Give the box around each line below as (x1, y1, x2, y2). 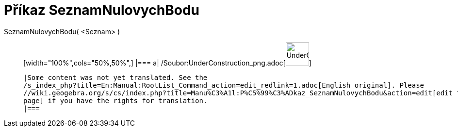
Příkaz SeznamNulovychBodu (4, 2, 200, 18)
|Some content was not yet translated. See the (23, 73, 208, 81)
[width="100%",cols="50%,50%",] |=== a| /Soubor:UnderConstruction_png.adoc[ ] (23, 58, 311, 67)
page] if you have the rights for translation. (23, 96, 208, 105)
